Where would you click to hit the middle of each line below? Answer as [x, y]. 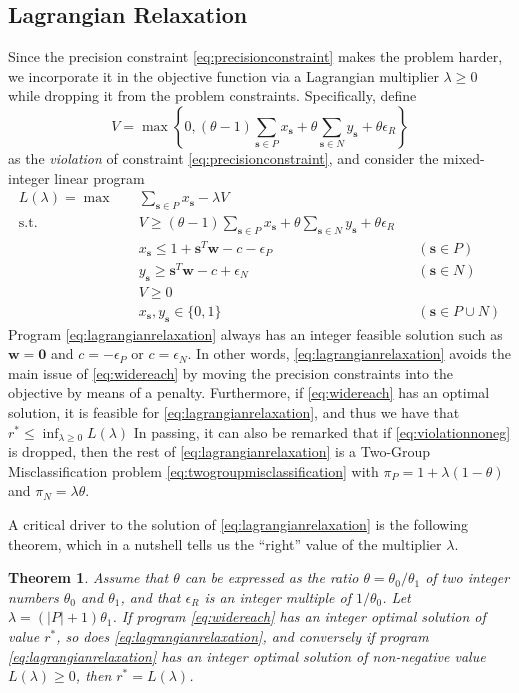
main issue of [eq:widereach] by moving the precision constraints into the [231, 372]
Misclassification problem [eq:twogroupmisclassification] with [193, 470]
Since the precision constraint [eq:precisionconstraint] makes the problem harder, [255, 56]
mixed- [464, 157]
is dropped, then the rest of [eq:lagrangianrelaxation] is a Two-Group [219, 451]
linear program [99, 177]
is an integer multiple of [277, 596]
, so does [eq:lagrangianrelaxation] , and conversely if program [242, 636]
